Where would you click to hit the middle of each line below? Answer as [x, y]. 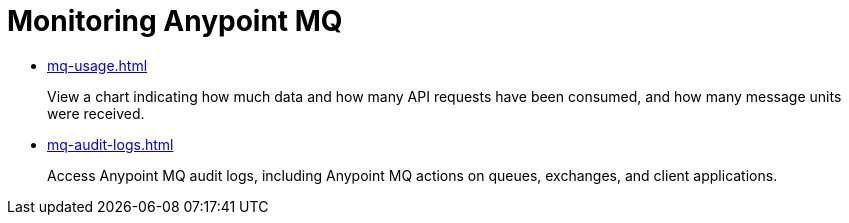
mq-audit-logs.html [110, 144]
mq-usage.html [97, 65]
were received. [96, 113]
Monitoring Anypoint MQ [175, 21]
